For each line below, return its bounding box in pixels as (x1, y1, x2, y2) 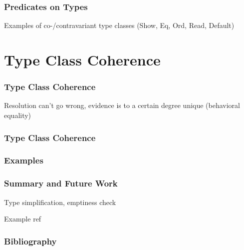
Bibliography (4, 234, 57, 247)
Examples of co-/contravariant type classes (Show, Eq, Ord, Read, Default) (4, 20, 235, 30)
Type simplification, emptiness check (4, 196, 116, 207)
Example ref (4, 213, 41, 224)
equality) (4, 110, 31, 120)
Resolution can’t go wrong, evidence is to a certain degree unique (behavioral (4, 100, 241, 110)
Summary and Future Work (4, 177, 118, 189)
